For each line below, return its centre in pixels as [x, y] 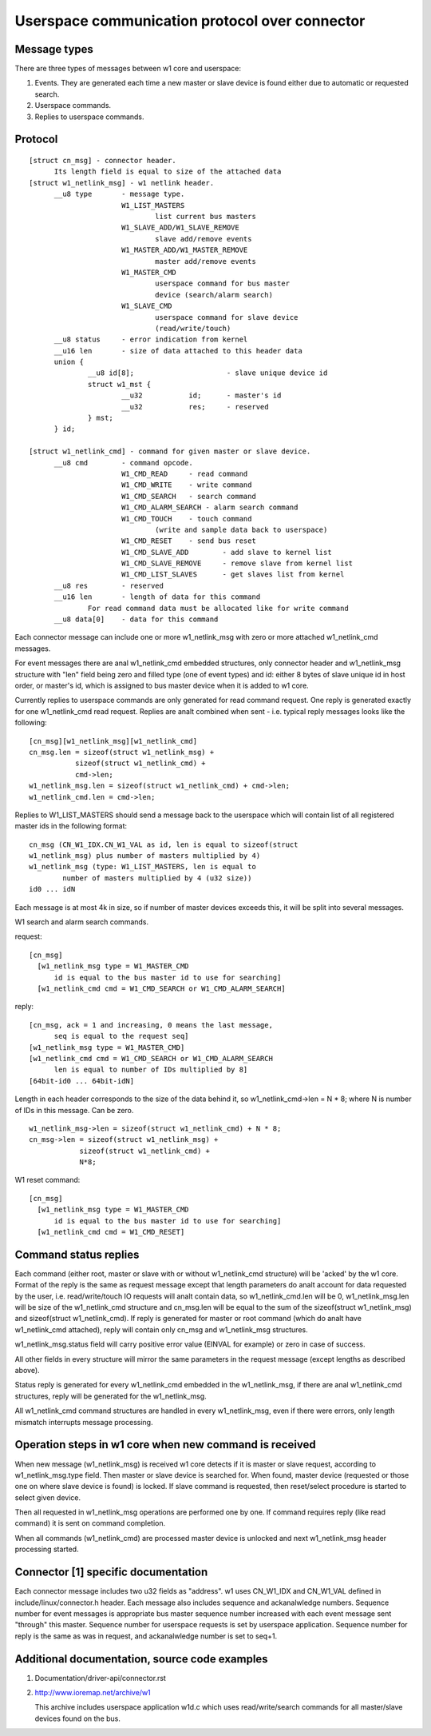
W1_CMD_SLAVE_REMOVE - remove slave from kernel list [237, 563]
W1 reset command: [47, 1180]
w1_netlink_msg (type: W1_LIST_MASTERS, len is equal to [143, 867]
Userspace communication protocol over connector [190, 21]
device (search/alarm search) [214, 295]
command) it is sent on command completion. [90, 1523]
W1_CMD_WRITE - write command [186, 485]
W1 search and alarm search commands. [82, 922]
